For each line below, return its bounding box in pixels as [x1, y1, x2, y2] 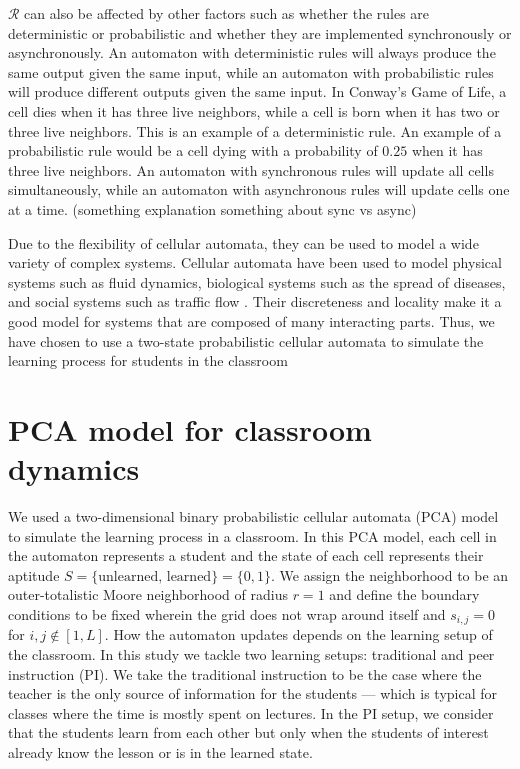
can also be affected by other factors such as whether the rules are [24, 3, 430, 23]
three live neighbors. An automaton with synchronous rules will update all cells [8, 159, 494, 180]
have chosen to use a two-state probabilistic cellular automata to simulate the [8, 330, 484, 351]
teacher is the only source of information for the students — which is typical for [8, 683, 498, 704]
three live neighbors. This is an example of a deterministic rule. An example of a [8, 120, 502, 141]
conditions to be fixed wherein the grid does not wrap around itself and [8, 603, 446, 624]
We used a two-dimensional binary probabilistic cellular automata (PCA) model [8, 506, 499, 526]
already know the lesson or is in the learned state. [8, 741, 313, 762]
